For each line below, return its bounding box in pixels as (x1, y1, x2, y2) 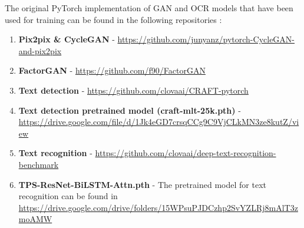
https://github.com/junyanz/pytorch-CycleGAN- (117, 33, 295, 45)
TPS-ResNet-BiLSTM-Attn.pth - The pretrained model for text (18, 178, 266, 190)
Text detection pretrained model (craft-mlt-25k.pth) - (18, 104, 241, 116)
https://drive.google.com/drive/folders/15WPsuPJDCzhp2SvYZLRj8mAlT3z (18, 201, 298, 213)
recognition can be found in (18, 190, 118, 202)
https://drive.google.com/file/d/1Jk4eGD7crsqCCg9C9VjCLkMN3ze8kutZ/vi (18, 115, 299, 128)
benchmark (18, 158, 59, 170)
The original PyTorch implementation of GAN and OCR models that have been (5, 2, 293, 14)
